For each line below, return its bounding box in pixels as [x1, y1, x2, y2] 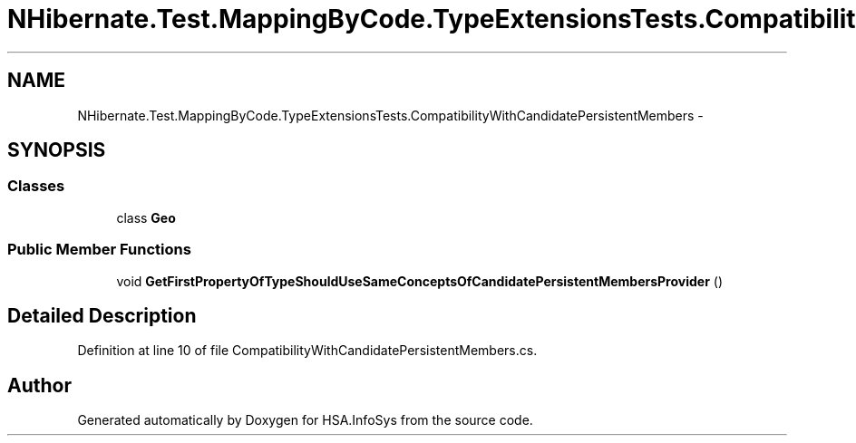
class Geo [116, 209, 176, 226]
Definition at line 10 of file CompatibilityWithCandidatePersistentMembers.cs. [77, 342, 538, 359]
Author [7, 373, 72, 397]
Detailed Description [7, 303, 197, 327]
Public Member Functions [7, 240, 191, 259]
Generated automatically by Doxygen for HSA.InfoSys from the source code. [77, 412, 533, 429]
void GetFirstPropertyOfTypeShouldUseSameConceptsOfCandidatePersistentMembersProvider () [116, 273, 723, 289]
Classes [7, 177, 65, 196]
